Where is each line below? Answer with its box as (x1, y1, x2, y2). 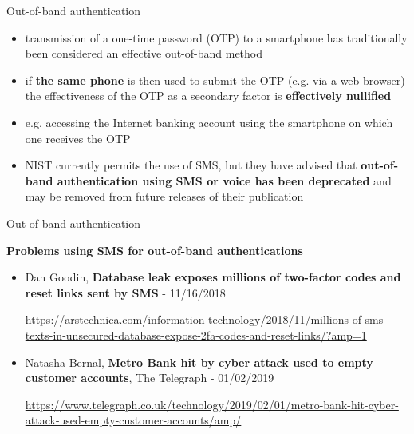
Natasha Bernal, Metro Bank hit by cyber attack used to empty (25, 353, 373, 370)
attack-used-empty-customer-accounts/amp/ (25, 412, 242, 428)
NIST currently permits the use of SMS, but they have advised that (25, 157, 357, 173)
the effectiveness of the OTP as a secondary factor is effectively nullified (25, 87, 392, 104)
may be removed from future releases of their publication (25, 188, 304, 205)
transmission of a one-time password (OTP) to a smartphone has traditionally (25, 29, 408, 46)
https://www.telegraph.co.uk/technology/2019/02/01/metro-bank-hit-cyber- (25, 396, 399, 412)
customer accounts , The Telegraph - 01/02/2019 (25, 369, 274, 386)
